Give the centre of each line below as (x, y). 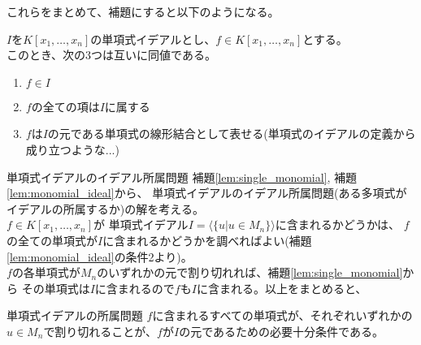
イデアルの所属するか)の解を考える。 (105, 208)
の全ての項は (65, 106)
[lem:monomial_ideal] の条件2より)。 (100, 256)
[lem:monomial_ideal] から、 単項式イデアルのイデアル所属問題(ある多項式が (207, 193)
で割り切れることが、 (100, 331)
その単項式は (56, 288)
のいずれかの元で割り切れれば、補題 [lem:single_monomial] (250, 272)
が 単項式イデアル (141, 224)
